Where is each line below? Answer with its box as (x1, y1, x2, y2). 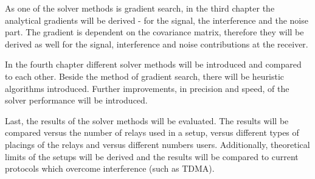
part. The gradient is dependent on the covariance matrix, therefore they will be (5, 26, 304, 38)
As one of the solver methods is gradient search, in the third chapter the (5, 2, 275, 14)
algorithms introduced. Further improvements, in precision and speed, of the (5, 82, 289, 94)
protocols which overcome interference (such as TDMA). (5, 162, 215, 175)
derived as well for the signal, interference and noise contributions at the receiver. (5, 37, 308, 50)
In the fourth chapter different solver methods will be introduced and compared (5, 58, 302, 71)
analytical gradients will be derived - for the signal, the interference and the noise (5, 13, 308, 26)
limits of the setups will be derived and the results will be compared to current (5, 150, 299, 163)
